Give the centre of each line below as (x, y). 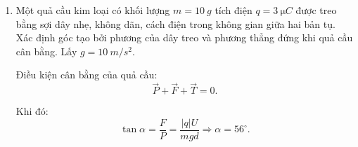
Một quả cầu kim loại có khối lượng (93, 10)
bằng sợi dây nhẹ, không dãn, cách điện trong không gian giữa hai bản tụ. (175, 23)
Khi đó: (32, 111)
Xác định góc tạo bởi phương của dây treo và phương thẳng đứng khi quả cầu (184, 37)
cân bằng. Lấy (46, 51)
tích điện (234, 10)
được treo (316, 10)
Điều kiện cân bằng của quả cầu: (87, 75)
